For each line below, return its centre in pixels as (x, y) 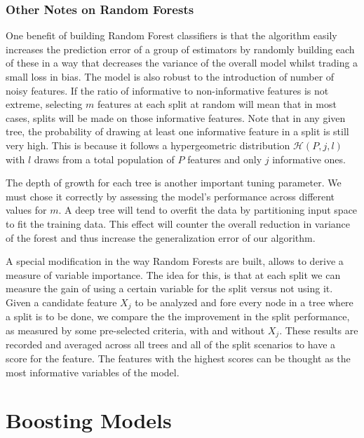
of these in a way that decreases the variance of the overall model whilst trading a (182, 63)
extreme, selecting (44, 104)
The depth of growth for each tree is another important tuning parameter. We (174, 183)
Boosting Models (89, 420)
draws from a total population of (104, 159)
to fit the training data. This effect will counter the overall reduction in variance (178, 223)
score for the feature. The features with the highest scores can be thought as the (178, 358)
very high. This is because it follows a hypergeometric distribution (148, 145)
